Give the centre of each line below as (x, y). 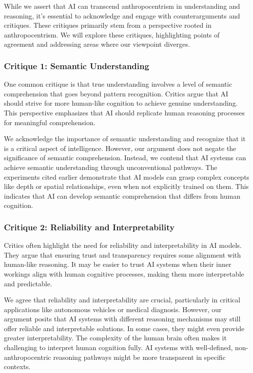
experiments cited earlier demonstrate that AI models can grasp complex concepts (127, 177)
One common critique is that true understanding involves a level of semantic (118, 84)
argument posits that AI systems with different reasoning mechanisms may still (122, 319)
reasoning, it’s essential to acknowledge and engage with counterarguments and (122, 15)
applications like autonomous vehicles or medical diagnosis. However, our (113, 309)
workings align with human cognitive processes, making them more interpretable (124, 273)
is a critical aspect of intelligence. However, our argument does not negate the (120, 148)
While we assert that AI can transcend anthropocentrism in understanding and (122, 6)
